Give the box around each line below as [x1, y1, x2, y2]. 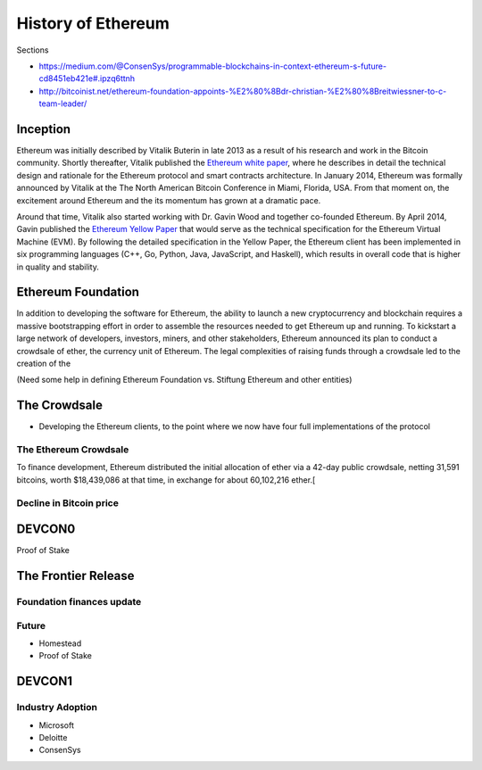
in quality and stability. [16, 261, 100, 272]
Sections [16, 45, 49, 55]
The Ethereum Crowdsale [16, 443, 129, 456]
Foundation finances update [16, 596, 142, 609]
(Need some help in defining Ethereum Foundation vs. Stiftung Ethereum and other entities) [16, 375, 353, 385]
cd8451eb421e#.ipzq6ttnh [38, 73, 136, 84]
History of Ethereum [16, 13, 170, 33]
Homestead [38, 638, 82, 649]
